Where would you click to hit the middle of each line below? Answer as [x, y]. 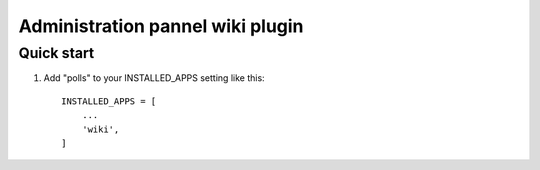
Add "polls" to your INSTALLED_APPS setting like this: [154, 78]
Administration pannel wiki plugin [161, 26]
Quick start [56, 53]
